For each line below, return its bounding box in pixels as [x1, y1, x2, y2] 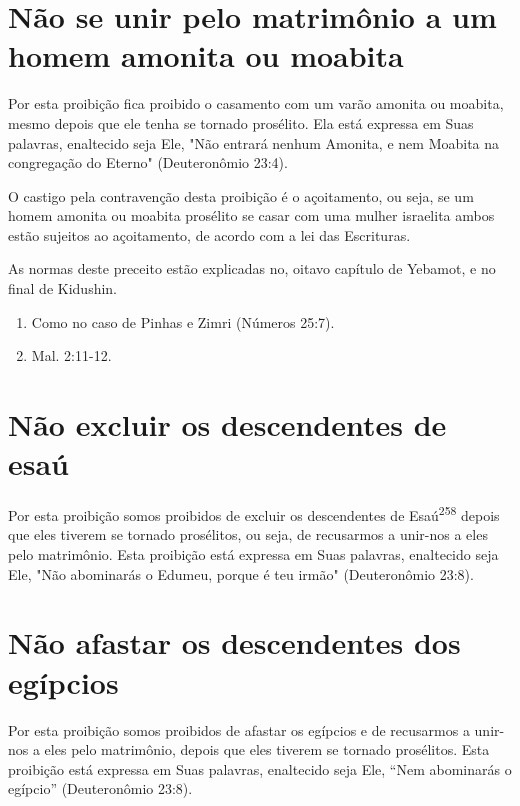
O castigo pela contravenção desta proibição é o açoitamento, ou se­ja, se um [8, 185, 474, 206]
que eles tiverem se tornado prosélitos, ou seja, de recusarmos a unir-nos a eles [8, 524, 488, 545]
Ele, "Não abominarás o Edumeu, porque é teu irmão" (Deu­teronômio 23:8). [8, 563, 474, 584]
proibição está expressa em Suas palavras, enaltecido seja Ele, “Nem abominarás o [8, 758, 512, 779]
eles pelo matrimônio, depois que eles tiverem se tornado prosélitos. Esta [44, 739, 490, 760]
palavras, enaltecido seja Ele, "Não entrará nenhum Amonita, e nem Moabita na [8, 132, 500, 153]
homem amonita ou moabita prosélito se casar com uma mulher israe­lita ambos [8, 205, 495, 226]
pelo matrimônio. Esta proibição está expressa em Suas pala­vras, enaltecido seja [8, 544, 499, 564]
